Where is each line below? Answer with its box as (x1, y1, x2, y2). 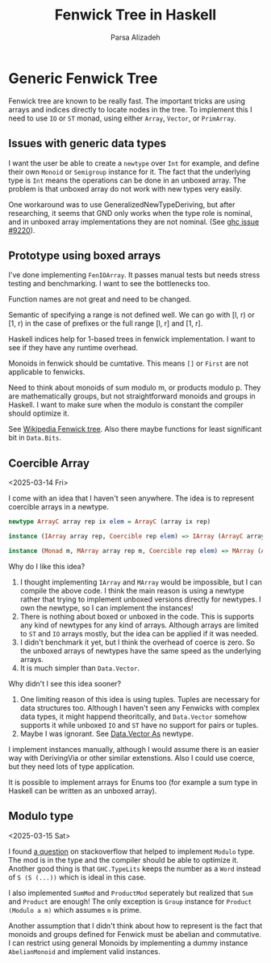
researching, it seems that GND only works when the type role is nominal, (8, 208, 252, 218)
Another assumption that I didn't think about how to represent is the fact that (8, 920, 263, 931)
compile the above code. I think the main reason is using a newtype (19, 585, 244, 595)
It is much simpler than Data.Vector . (19, 663, 140, 673)
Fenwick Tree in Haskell (54, 6, 217, 24)
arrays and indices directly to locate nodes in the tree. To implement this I (8, 104, 252, 114)
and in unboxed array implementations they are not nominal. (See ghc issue (8, 217, 260, 226)
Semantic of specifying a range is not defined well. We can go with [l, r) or (8, 310, 256, 320)
